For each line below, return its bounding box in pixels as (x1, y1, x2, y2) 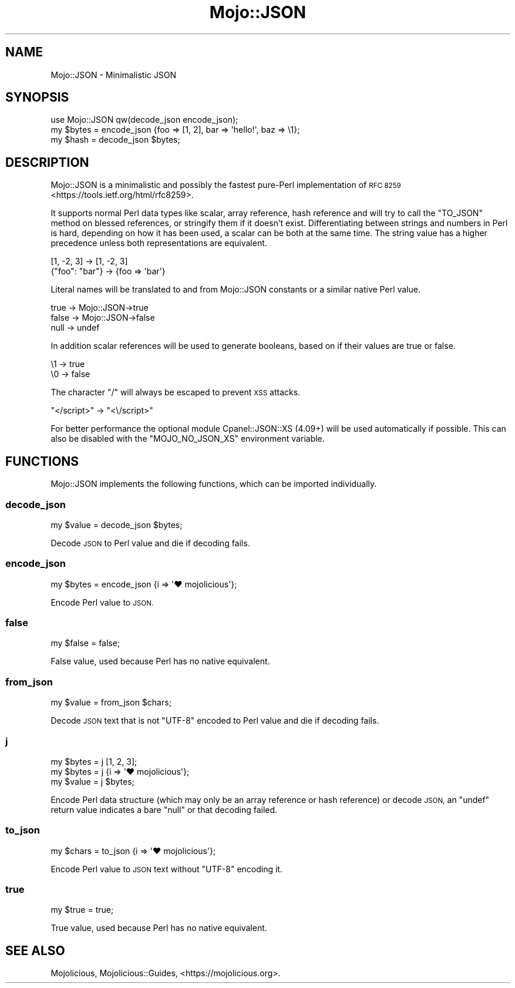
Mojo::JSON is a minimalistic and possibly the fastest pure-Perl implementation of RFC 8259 (51, 180, 401, 190)
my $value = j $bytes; (51, 776, 134, 787)
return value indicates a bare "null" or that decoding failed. (51, 804, 278, 815)
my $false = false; (51, 638, 120, 648)
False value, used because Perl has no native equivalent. (51, 656, 270, 667)
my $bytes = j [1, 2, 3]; (51, 756, 137, 767)
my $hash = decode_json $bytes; (51, 135, 180, 145)
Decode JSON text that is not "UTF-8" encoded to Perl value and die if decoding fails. (51, 715, 379, 726)
